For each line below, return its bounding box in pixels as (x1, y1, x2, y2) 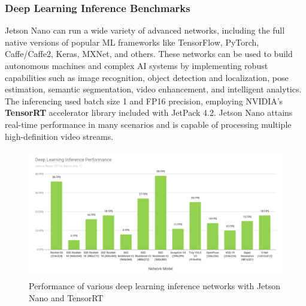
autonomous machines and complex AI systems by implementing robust (5, 59, 268, 71)
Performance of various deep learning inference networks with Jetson (29, 279, 281, 292)
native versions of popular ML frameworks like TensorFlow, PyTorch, (5, 35, 259, 48)
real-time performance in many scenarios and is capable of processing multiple (5, 118, 292, 130)
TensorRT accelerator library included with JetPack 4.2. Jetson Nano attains (5, 106, 293, 119)
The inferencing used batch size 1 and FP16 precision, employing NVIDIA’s (5, 94, 283, 107)
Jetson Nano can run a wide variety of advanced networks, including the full (5, 24, 285, 37)
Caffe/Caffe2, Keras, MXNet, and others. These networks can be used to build (5, 47, 293, 60)
